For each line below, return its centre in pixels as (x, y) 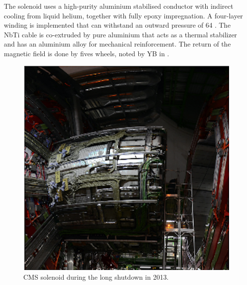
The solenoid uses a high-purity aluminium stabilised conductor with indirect (119, 6)
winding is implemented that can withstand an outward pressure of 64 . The (117, 25)
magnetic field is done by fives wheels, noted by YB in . (87, 53)
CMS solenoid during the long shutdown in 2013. (96, 277)
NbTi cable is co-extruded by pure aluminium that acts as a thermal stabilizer (121, 34)
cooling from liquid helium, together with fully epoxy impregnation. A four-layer (123, 15)
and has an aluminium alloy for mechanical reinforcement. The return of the (117, 44)
